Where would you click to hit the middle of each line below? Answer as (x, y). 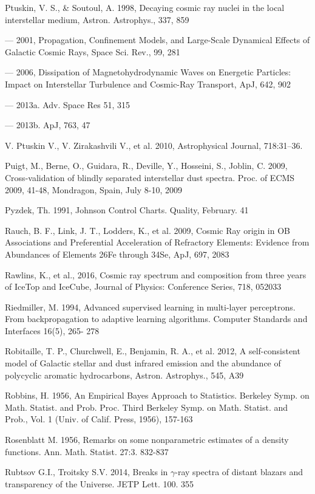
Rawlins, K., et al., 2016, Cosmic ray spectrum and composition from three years (156, 274)
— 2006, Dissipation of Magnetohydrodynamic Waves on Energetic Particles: (148, 72)
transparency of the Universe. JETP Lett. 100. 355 (99, 483)
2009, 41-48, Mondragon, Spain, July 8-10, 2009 (93, 189)
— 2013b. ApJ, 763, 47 (48, 125)
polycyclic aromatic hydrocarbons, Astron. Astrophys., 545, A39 (124, 375)
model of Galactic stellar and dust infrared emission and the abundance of (143, 363)
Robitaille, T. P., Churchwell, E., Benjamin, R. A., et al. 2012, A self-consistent (153, 351)
